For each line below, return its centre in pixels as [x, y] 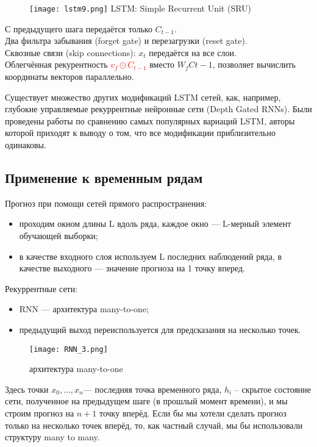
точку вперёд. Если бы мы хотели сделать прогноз [193, 413]
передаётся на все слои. [193, 52]
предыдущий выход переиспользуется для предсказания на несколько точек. [160, 329]
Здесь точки [27, 389]
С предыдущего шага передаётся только [79, 28]
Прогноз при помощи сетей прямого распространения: [106, 203]
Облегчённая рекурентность [56, 64]
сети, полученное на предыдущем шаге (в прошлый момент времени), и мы [146, 401]
